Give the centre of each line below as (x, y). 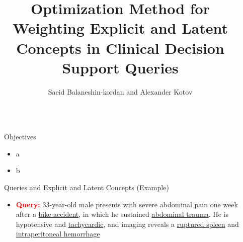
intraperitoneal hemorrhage (58, 234)
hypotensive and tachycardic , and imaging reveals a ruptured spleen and (127, 224)
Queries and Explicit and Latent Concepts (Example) (87, 187)
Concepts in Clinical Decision (120, 48)
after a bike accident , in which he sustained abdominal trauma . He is (122, 214)
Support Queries (120, 67)
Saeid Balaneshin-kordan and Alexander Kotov (120, 91)
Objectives (20, 137)
